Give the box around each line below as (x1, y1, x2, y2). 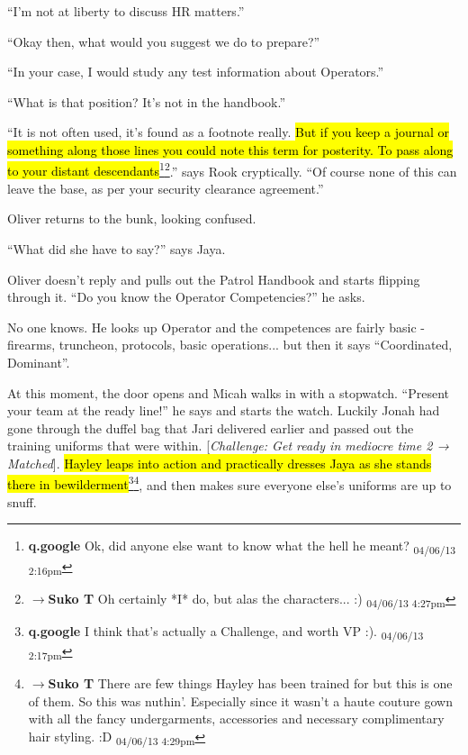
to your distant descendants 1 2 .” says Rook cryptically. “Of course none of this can (7, 159, 457, 180)
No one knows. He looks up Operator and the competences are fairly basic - (7, 317, 425, 336)
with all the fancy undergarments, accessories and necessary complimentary (28, 709, 445, 728)
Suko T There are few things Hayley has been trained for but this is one (48, 674, 453, 692)
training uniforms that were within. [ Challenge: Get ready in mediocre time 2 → (7, 436, 450, 455)
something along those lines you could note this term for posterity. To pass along (7, 140, 454, 159)
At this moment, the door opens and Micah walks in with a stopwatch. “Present (7, 383, 450, 402)
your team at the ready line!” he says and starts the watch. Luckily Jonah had (7, 401, 440, 420)
